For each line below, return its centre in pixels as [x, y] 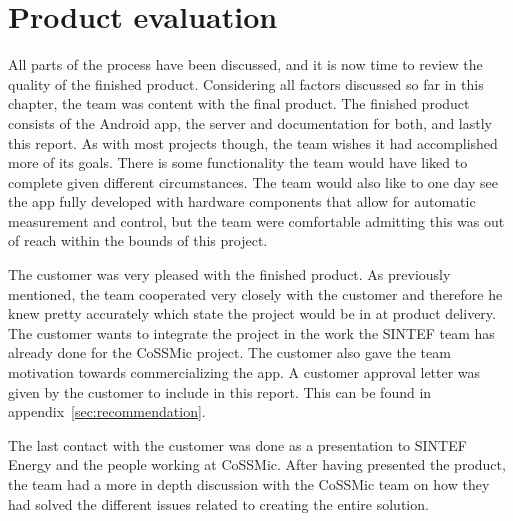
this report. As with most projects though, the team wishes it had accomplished [253, 142]
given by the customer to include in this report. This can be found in [220, 391]
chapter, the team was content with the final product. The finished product [239, 103]
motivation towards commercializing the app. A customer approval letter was [244, 372]
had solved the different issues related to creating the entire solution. [218, 503]
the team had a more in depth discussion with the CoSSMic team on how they [249, 484]
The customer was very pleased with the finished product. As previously [229, 274]
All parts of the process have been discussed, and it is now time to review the [245, 64]
